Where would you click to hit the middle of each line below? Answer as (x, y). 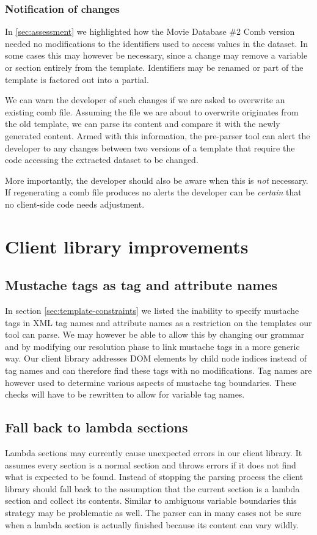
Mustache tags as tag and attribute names (141, 285)
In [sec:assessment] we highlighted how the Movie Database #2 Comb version (150, 31)
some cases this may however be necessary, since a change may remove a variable (156, 55)
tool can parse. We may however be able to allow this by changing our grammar (155, 334)
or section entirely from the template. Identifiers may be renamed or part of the (154, 67)
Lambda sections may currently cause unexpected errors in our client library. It (154, 453)
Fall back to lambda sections (97, 427)
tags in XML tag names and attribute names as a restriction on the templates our (158, 322)
